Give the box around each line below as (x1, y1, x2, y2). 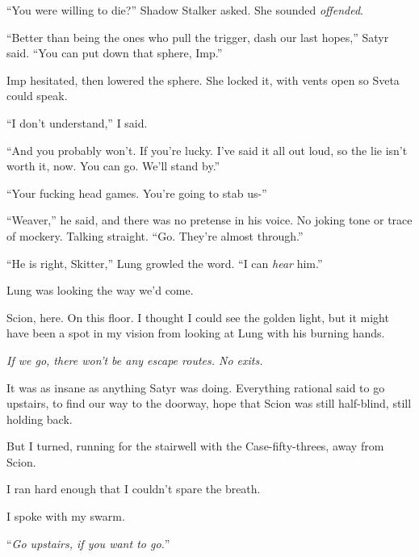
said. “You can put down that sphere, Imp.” (6, 44, 223, 61)
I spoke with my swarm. (6, 508, 125, 525)
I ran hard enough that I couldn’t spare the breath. (6, 480, 261, 497)
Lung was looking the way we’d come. (6, 282, 194, 299)
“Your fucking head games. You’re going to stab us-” (6, 184, 267, 201)
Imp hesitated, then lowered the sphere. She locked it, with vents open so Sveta (6, 71, 400, 88)
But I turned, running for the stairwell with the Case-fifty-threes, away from (6, 438, 384, 454)
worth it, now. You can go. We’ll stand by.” (6, 157, 220, 174)
